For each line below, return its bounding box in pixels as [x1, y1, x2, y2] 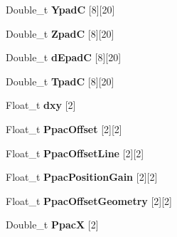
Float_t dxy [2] [6, 98, 76, 112]
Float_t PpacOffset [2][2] [6, 121, 122, 136]
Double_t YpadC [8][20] [6, 2, 115, 16]
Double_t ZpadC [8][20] [6, 26, 114, 41]
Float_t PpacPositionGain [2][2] [6, 169, 158, 184]
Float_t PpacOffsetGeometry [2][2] [6, 193, 173, 208]
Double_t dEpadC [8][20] [6, 50, 122, 65]
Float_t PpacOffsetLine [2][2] [6, 145, 144, 160]
